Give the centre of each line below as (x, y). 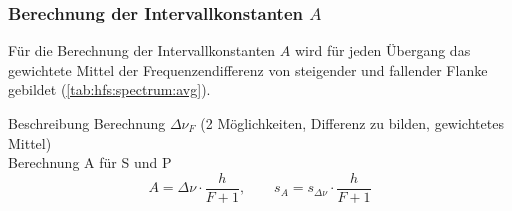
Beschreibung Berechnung (87, 123)
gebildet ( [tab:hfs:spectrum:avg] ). (109, 89)
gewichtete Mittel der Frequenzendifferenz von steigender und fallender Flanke (248, 69)
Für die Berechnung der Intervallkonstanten (142, 50)
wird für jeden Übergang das (382, 50)
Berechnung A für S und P (90, 162)
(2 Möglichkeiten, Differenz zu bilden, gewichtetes (352, 123)
